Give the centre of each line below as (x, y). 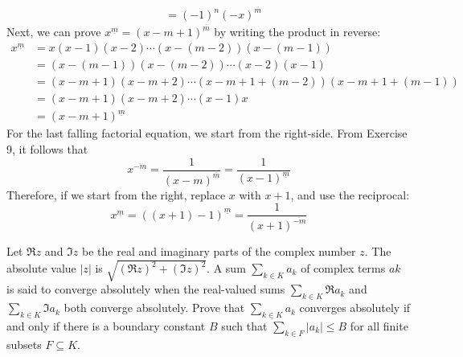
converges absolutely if (355, 308)
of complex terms (343, 268)
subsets (24, 344)
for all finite (379, 325)
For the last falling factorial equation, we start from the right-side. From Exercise (207, 133)
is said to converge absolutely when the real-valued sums (146, 289)
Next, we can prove (54, 32)
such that (244, 325)
